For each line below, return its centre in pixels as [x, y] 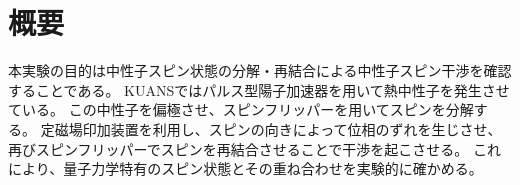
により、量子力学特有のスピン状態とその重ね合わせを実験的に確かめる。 [245, 168]
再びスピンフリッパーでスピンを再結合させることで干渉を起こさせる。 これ [254, 148]
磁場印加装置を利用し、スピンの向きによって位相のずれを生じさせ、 [278, 128]
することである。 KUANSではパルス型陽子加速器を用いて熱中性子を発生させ [259, 89]
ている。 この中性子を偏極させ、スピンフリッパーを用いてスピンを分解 [241, 109]
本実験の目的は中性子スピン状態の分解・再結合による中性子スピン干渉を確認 [260, 70]
